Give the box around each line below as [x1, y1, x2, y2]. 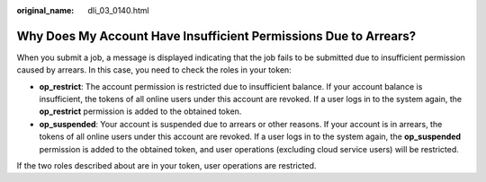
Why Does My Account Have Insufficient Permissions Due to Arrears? [16, 28, 417, 44]
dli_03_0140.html [87, 5, 149, 15]
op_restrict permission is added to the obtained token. [39, 106, 242, 117]
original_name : [16, 5, 75, 15]
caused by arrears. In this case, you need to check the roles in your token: [16, 65, 292, 75]
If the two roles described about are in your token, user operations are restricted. [16, 160, 317, 171]
